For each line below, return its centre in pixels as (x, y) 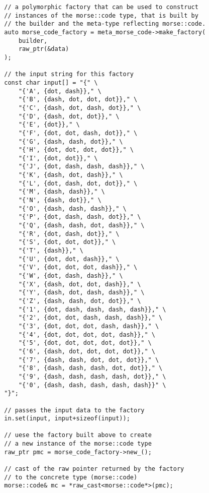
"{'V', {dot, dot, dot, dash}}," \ (78, 267)
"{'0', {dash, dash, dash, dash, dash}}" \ (92, 385)
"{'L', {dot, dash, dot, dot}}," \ (78, 183)
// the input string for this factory (69, 74)
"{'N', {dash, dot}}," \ (60, 200)
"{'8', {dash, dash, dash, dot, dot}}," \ (90, 368)
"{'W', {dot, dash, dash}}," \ (71, 276)
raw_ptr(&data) (44, 49)
